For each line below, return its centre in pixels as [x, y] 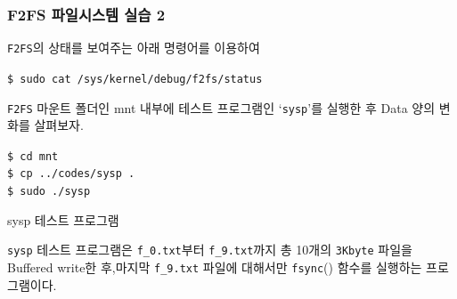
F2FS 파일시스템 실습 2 [86, 14]
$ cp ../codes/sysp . [71, 174]
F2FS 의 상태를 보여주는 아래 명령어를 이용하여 [134, 48]
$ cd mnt [33, 156]
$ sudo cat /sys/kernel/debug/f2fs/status [135, 79]
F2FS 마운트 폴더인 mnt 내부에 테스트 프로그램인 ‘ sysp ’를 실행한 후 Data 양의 [221, 107]
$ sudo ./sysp [49, 192]
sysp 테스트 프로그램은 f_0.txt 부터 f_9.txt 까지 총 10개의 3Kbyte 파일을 [210, 250]
